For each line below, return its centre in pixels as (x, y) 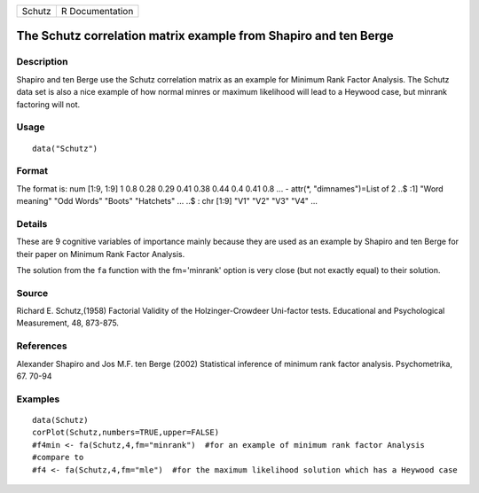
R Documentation (97, 11)
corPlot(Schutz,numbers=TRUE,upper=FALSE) (126, 433)
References (42, 346)
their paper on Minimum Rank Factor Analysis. (101, 254)
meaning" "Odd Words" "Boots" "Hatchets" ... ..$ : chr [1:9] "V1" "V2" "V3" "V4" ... (167, 201)
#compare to (58, 458)
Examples (38, 399)
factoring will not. (48, 104)
